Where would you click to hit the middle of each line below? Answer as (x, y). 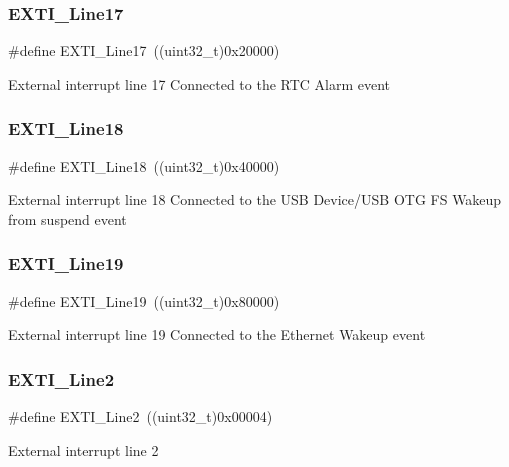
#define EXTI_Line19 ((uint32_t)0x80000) (144, 300)
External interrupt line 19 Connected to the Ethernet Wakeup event (217, 334)
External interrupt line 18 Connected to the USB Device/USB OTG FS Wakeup (255, 199)
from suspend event (67, 218)
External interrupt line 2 (83, 449)
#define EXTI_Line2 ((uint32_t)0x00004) (140, 416)
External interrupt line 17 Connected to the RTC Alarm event (199, 83)
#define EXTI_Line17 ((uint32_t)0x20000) (144, 50)
